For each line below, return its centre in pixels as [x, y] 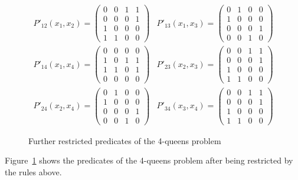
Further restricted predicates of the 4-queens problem [125, 140]
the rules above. [33, 171]
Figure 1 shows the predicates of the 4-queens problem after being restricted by [149, 160]
